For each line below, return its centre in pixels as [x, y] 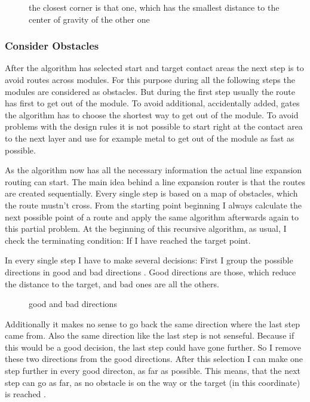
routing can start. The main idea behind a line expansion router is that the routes [155, 181]
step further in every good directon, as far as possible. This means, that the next [153, 371]
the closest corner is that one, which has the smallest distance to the [154, 7]
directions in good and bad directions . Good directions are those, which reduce [151, 271]
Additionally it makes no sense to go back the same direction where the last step [152, 323]
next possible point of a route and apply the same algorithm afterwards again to [152, 217]
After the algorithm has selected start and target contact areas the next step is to [154, 68]
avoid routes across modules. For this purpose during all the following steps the [150, 79]
